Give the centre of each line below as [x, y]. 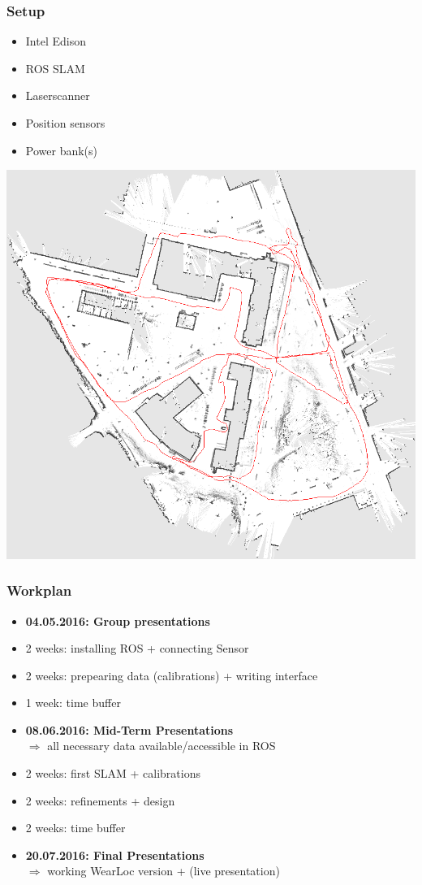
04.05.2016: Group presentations [118, 620]
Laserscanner [58, 95]
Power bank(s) [61, 150]
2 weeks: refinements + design [100, 800]
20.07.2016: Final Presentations [115, 855]
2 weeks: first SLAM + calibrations [113, 773]
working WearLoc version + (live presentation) [164, 871]
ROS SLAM [55, 68]
